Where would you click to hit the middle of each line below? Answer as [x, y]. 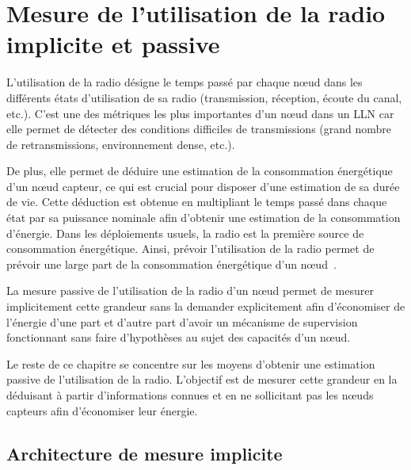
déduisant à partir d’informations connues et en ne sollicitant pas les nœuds [190, 395]
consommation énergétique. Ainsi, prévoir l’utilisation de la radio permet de [190, 248]
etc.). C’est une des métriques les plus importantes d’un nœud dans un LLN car [200, 113]
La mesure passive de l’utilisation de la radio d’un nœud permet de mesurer [190, 290]
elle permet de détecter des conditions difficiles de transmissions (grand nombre [199, 129]
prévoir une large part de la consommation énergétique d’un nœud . [171, 264]
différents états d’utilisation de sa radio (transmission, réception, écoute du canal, [204, 97]
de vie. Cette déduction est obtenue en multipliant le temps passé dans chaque [197, 202]
